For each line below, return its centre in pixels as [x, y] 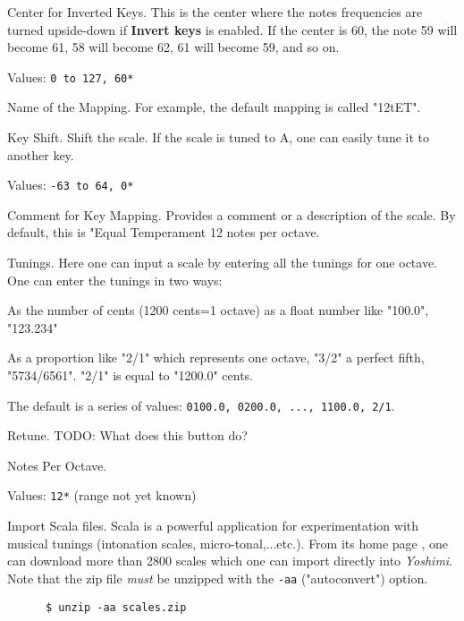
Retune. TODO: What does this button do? [127, 435]
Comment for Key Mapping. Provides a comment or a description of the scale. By [232, 214]
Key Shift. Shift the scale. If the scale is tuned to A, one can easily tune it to [219, 137]
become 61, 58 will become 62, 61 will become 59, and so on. [173, 47]
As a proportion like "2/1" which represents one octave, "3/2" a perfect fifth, [216, 357]
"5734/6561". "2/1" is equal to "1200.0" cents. [130, 375]
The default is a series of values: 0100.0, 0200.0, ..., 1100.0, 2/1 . [201, 405]
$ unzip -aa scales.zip [116, 607]
